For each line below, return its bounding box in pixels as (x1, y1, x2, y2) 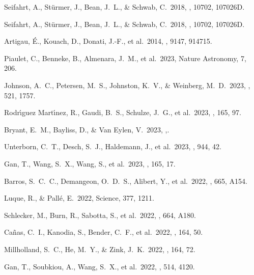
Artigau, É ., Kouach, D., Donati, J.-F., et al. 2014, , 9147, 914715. (4, 36, 212, 46)
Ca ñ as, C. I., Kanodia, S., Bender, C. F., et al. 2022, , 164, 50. (4, 227, 203, 237)
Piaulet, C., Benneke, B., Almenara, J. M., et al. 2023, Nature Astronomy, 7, (4, 52, 246, 63)
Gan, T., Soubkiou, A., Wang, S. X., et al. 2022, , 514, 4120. (4, 261, 195, 271)
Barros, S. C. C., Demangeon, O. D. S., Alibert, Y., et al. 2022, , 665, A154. (4, 175, 247, 186)
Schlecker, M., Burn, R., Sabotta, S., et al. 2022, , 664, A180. (4, 209, 196, 220)
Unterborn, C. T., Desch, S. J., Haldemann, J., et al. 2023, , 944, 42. (4, 141, 221, 152)
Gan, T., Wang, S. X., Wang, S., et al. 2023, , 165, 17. (4, 158, 176, 169)
